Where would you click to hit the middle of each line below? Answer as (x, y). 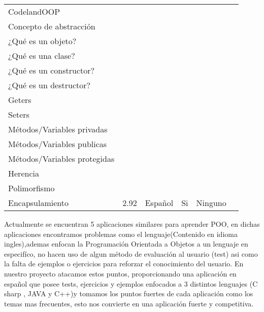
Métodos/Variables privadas (58, 129)
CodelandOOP (34, 11)
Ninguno (211, 203)
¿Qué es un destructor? (49, 85)
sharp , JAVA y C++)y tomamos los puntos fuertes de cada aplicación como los (129, 293)
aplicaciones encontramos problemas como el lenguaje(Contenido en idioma (121, 234)
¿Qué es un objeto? (42, 41)
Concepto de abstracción (52, 26)
